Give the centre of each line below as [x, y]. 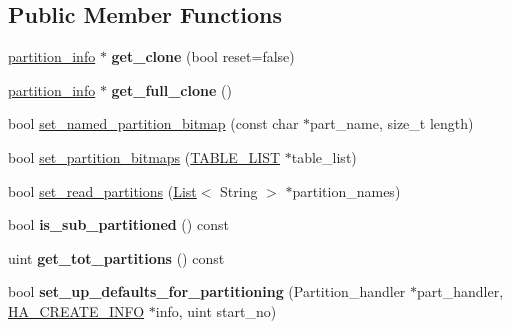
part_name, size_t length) [392, 123]
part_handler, [460, 291]
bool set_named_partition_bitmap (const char [153, 123]
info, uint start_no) [216, 310]
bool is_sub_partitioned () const [118, 224]
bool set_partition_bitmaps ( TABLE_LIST [144, 156]
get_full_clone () [171, 89]
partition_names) [346, 190]
